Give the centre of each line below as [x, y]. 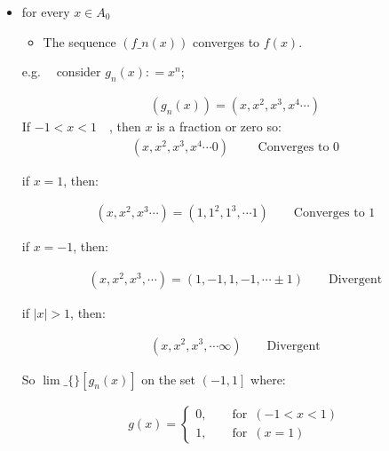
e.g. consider [61, 71]
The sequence [79, 41]
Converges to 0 [299, 147]
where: [268, 379]
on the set [169, 379]
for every [46, 12]
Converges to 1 [334, 214]
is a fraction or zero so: [219, 127]
